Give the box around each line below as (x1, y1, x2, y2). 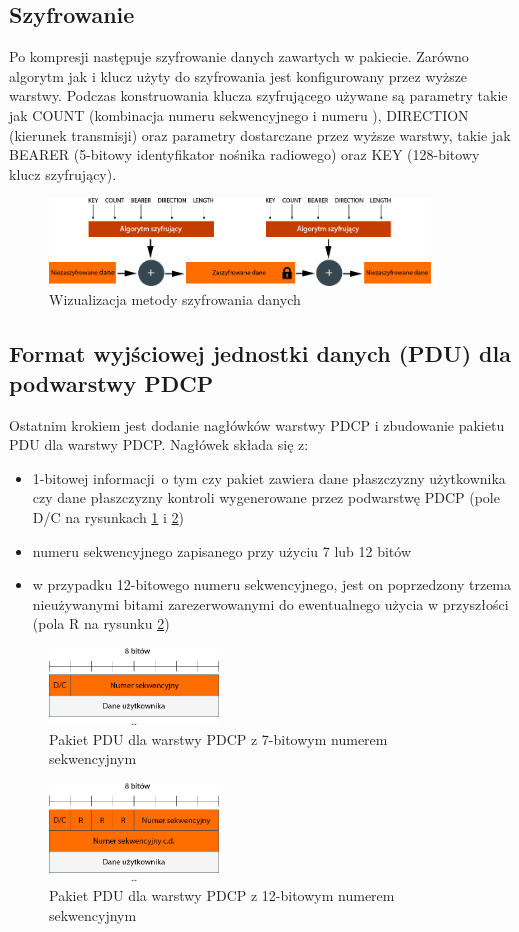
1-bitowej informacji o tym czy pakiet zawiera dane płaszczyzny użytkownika (32, 467, 506, 488)
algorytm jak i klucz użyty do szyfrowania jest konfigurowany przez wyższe (9, 65, 468, 86)
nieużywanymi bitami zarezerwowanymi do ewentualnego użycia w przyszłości (32, 593, 509, 614)
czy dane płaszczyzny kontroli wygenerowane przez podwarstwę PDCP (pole (32, 487, 500, 508)
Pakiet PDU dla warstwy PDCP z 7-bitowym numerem (49, 728, 388, 749)
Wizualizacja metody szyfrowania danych (49, 289, 301, 310)
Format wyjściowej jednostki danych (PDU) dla (9, 338, 511, 369)
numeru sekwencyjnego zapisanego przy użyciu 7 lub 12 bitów (32, 540, 412, 561)
